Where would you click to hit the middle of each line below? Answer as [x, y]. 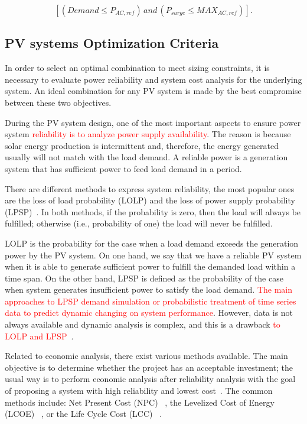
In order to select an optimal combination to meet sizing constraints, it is [137, 68]
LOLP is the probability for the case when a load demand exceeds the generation [152, 243]
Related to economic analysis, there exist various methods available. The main [146, 356]
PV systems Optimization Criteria [112, 43]
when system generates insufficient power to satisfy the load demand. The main [148, 289]
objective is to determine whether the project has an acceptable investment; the [149, 367]
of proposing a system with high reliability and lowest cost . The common [139, 391]
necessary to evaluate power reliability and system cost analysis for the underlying [153, 79]
